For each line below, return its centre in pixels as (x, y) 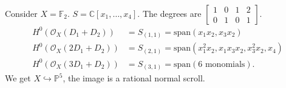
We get (18, 78)
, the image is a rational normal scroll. (134, 78)
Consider (21, 13)
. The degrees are (169, 13)
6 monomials (222, 64)
